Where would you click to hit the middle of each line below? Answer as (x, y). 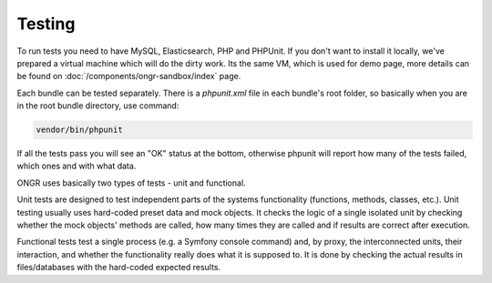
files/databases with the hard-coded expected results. (119, 268)
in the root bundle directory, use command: (98, 106)
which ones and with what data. (77, 166)
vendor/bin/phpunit (79, 130)
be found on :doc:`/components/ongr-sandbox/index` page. (129, 76)
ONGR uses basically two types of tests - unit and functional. (131, 183)
